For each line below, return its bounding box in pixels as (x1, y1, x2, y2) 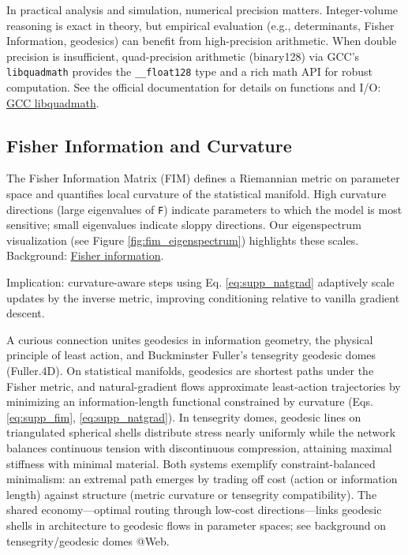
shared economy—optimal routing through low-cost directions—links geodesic (6, 501, 382, 518)
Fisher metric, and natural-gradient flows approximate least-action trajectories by (6, 377, 401, 394)
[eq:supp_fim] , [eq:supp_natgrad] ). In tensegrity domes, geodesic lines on (6, 408, 361, 425)
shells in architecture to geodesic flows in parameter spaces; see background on (6, 516, 386, 533)
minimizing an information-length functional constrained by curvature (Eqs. (6, 393, 373, 410)
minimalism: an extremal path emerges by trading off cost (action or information (6, 471, 398, 487)
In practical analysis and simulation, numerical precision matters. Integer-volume (6, 2, 399, 17)
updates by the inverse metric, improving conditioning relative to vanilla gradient (6, 289, 400, 306)
